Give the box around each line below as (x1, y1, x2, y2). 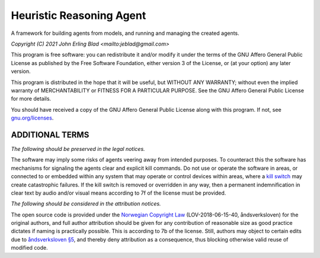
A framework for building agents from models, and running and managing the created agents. (11, 30, 239, 37)
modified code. (11, 244, 49, 251)
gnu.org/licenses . (11, 114, 54, 121)
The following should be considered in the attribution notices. (11, 200, 161, 207)
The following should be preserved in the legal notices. (11, 145, 145, 152)
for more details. (11, 95, 52, 102)
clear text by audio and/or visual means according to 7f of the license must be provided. (11, 189, 226, 196)
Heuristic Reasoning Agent (11, 9, 146, 22)
